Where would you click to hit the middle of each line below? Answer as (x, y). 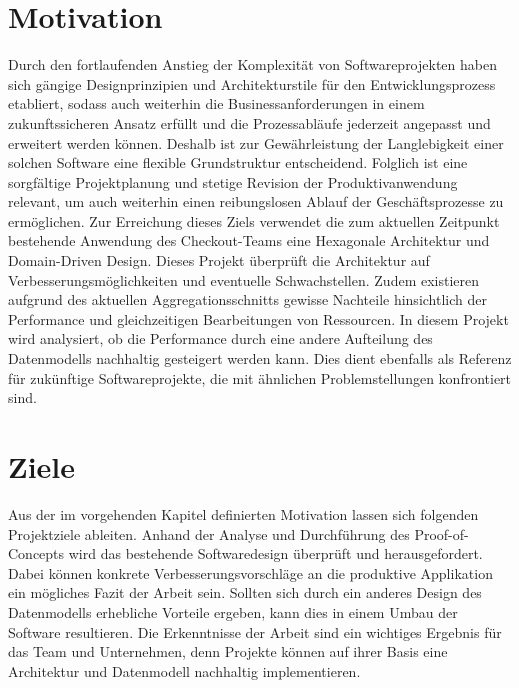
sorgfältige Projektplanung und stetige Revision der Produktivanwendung (233, 181)
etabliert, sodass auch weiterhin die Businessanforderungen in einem (216, 103)
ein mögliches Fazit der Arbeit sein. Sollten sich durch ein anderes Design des (245, 592)
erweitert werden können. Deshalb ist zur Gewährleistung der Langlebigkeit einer (256, 142)
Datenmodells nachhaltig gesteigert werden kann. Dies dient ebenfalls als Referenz (260, 358)
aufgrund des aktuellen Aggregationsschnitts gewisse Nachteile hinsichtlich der (247, 299)
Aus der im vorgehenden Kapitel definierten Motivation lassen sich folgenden (243, 513)
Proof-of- (441, 533)
